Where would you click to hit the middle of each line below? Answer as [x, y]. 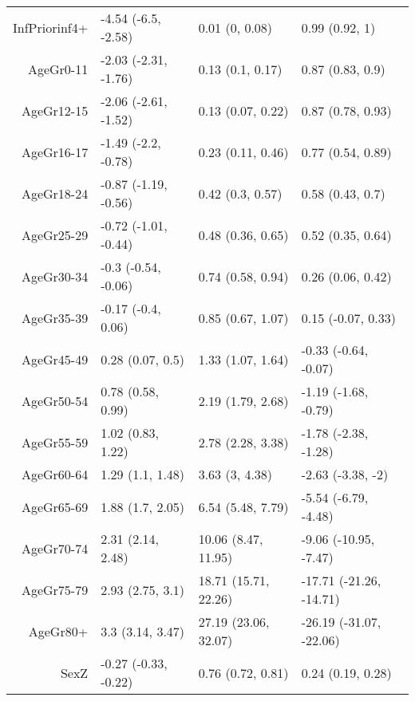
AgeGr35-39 [55, 317]
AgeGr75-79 [55, 589]
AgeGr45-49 [55, 359]
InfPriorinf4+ [51, 27]
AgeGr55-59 [55, 442]
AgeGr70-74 [55, 548]
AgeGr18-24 [55, 193]
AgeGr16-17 [55, 152]
